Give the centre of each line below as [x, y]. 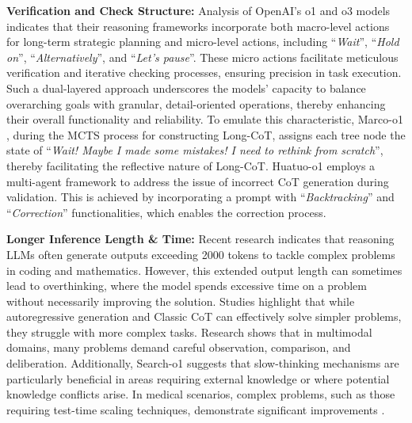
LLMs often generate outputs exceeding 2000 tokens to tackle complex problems [201, 254]
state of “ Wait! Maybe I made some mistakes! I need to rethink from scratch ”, [195, 150]
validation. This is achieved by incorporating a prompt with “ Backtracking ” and [200, 197]
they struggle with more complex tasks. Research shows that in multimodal [189, 332]
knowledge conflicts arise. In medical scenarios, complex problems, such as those [201, 394]
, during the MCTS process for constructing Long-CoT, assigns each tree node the [206, 134]
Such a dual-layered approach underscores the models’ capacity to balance [186, 88]
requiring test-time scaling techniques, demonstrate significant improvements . [196, 409]
